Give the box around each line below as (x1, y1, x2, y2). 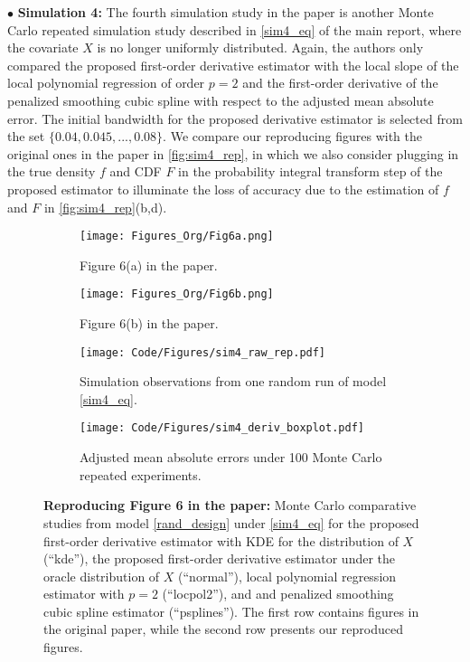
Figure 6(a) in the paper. (80, 255, 218, 274)
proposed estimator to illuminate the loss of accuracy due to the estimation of (7, 179, 439, 198)
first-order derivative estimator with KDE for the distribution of (43, 531, 399, 550)
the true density (7, 162, 96, 181)
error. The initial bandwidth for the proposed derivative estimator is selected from (7, 109, 463, 128)
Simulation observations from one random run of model (80, 372, 387, 391)
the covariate (7, 38, 79, 57)
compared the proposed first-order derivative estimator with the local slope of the (7, 55, 459, 74)
